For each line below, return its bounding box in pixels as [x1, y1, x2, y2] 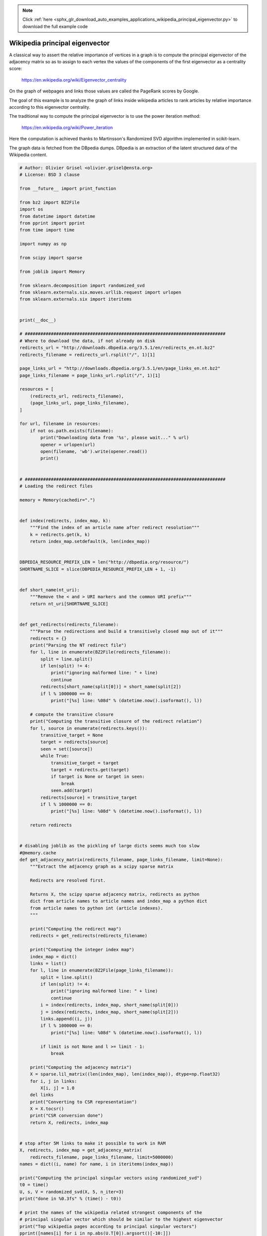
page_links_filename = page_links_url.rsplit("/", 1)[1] [19, 372, 161, 378]
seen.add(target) [50, 788, 93, 794]
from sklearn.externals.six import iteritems [19, 297, 132, 302]
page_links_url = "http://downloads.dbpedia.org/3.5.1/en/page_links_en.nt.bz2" [19, 366, 221, 371]
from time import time [19, 227, 75, 233]
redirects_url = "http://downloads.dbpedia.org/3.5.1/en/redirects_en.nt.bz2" [19, 345, 215, 351]
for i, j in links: [30, 1078, 78, 1084]
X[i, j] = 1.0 [40, 1085, 75, 1091]
